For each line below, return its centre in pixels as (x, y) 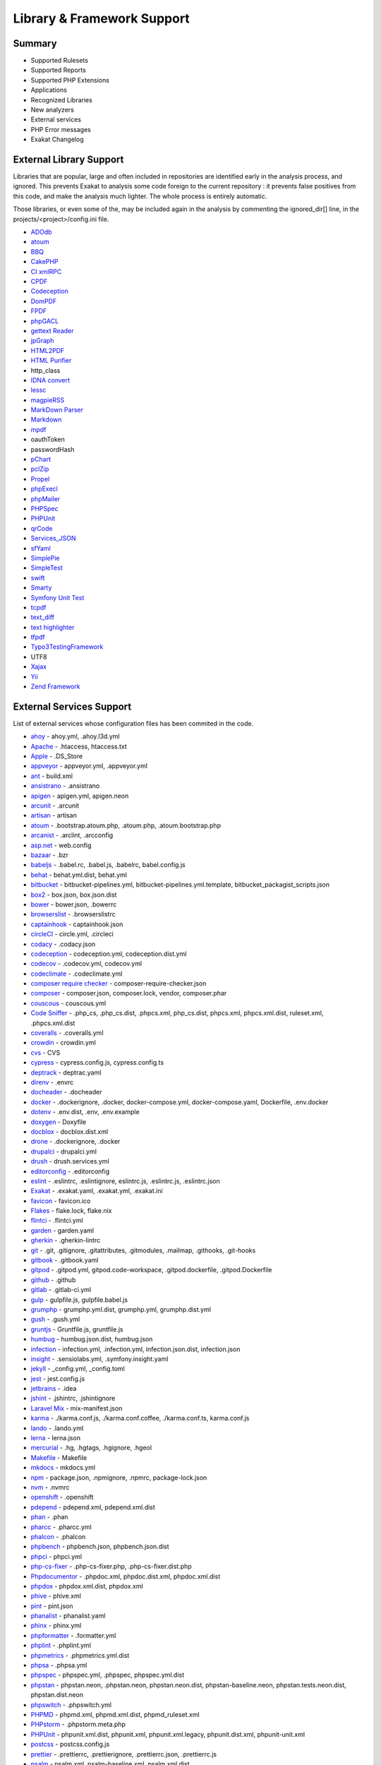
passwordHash (53, 449)
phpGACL (45, 321)
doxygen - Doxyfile (59, 1122)
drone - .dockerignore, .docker (75, 1142)
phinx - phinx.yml (56, 1626)
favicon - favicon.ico (61, 1201)
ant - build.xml (52, 776)
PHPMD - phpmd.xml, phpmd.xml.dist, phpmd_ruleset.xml (115, 1714)
